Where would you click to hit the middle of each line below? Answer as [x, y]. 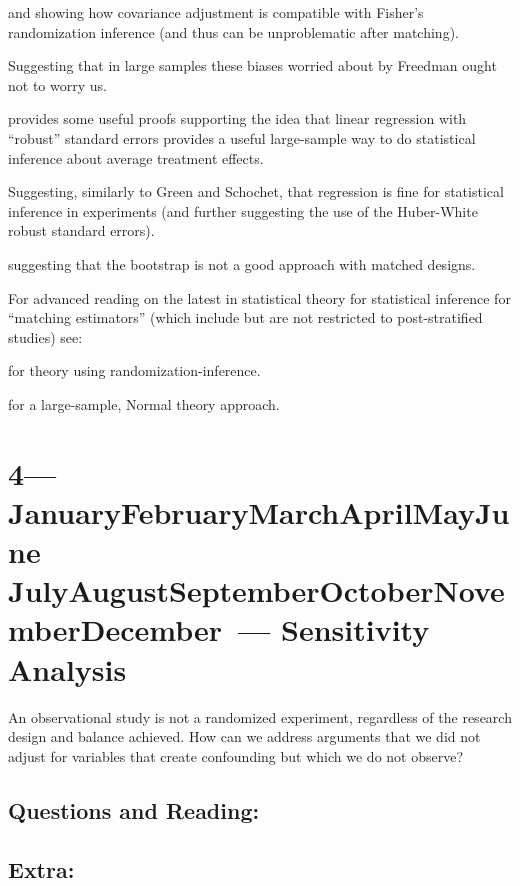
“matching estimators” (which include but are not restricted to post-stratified [245, 317]
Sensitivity [355, 629]
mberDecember [115, 629]
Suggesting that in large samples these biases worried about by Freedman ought [252, 65]
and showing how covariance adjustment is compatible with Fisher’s [216, 12]
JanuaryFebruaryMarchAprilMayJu [259, 511]
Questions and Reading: [134, 809]
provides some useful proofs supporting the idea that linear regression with [237, 118]
